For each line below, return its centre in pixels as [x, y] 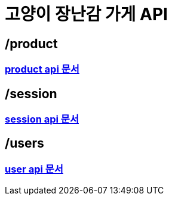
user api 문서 [34, 169]
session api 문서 [42, 119]
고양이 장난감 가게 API [86, 14]
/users [24, 143]
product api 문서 [42, 69]
